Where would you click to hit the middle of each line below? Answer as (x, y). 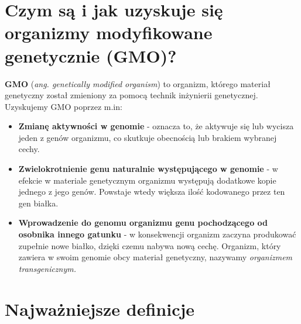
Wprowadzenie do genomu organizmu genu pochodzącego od (143, 223)
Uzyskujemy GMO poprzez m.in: (64, 106)
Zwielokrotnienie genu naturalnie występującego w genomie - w (148, 169)
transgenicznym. (47, 268)
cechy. (29, 149)
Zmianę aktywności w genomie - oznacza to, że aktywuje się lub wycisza (156, 126)
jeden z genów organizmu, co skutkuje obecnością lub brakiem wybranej (148, 137)
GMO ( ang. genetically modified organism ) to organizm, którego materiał (138, 83)
